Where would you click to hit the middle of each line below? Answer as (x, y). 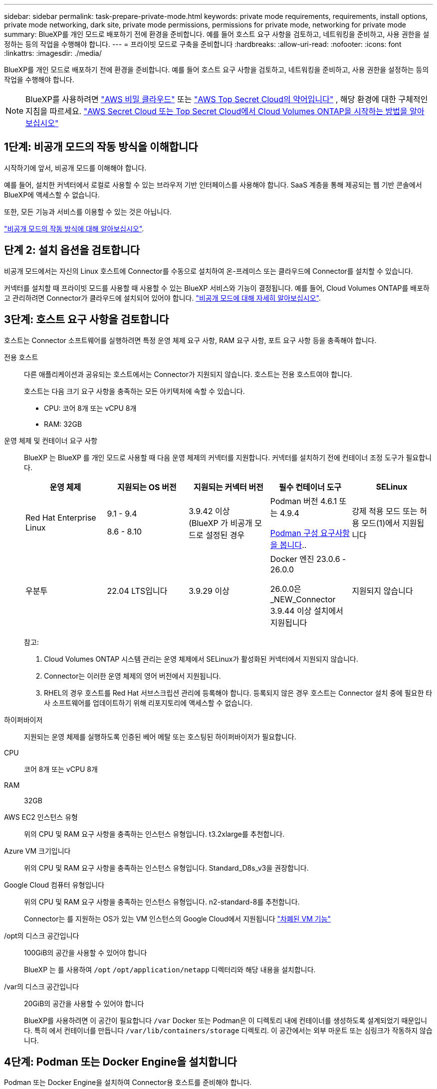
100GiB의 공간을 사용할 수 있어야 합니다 (86, 952)
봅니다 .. (293, 545)
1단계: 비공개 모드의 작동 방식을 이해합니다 (101, 147)
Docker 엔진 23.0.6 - (308, 559)
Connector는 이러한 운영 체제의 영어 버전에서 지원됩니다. (132, 676)
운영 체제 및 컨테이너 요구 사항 (51, 440)
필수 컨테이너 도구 (310, 487)
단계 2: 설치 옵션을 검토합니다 (72, 250)
